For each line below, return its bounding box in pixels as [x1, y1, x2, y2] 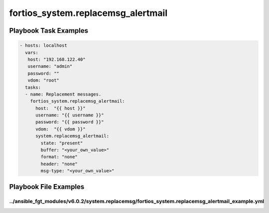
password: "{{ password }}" [35, 119, 104, 125]
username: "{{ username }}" [35, 112, 104, 118]
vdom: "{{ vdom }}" [35, 126, 86, 132]
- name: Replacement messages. [25, 91, 102, 97]
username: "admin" [27, 64, 73, 69]
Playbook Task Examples [9, 26, 89, 35]
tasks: [25, 85, 41, 90]
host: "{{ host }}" [35, 105, 86, 111]
